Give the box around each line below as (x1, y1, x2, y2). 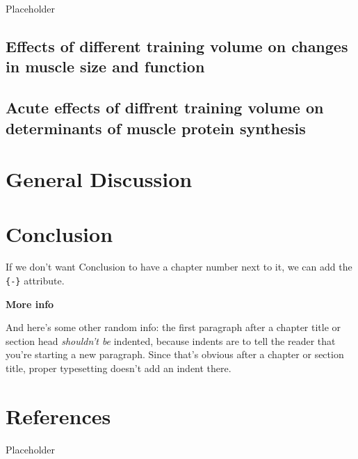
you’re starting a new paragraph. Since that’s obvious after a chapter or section (6, 347, 344, 362)
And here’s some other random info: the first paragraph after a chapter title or (6, 320, 341, 335)
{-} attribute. (6, 273, 65, 288)
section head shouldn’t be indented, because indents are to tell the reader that (6, 333, 336, 348)
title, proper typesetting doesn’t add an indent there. (6, 361, 231, 376)
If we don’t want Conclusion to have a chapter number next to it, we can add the (6, 259, 352, 274)
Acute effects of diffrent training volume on (6, 97, 324, 118)
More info (6, 296, 54, 311)
